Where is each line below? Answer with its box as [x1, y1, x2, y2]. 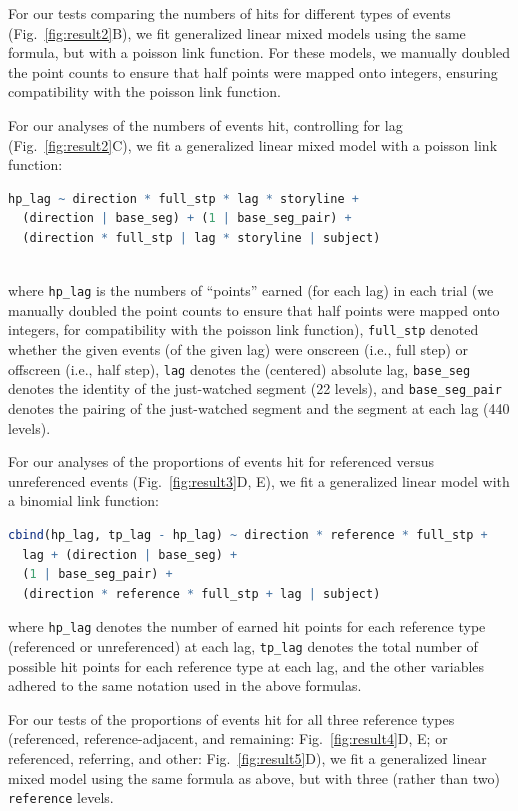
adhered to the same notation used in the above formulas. [8, 675, 362, 696]
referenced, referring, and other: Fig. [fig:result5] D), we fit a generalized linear [8, 747, 487, 768]
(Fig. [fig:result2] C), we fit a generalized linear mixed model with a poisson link [8, 134, 498, 155]
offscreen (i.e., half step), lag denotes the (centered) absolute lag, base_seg [8, 358, 471, 379]
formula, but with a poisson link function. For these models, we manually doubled [8, 42, 510, 63]
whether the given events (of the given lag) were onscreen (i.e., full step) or [8, 339, 469, 360]
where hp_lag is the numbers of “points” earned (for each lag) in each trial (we [8, 280, 494, 301]
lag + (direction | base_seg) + [22, 547, 238, 562]
